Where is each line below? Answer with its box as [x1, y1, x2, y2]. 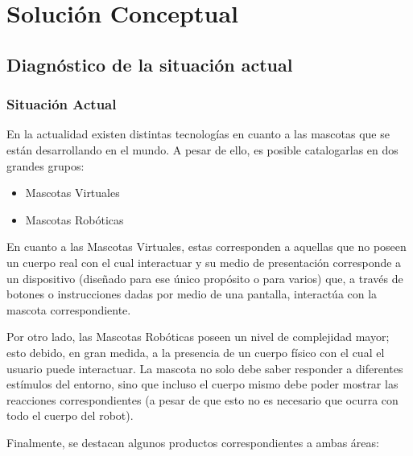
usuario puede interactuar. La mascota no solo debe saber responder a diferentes [6, 359, 403, 376]
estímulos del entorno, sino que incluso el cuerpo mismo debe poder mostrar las [6, 376, 399, 392]
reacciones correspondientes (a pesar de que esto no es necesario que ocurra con [6, 391, 399, 408]
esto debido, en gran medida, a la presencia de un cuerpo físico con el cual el [6, 343, 385, 360]
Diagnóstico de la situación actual [6, 51, 293, 76]
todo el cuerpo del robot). [6, 407, 134, 424]
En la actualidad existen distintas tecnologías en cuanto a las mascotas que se [6, 125, 390, 142]
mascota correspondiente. [6, 301, 131, 318]
